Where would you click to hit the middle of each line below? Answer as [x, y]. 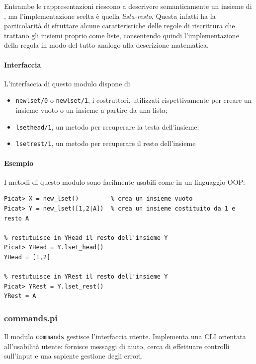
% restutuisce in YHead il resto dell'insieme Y [86, 238]
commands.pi [31, 318]
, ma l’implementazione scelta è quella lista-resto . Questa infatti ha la [110, 16]
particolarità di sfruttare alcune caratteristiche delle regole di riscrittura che [120, 26]
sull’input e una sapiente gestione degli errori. [74, 356]
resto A [17, 218]
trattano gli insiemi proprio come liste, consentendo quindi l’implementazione [122, 35]
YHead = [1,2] [27, 257]
